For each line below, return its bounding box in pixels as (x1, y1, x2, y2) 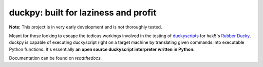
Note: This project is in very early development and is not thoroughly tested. (9, 24, 163, 30)
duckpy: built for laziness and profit (9, 7, 157, 18)
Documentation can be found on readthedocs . (9, 55, 102, 61)
